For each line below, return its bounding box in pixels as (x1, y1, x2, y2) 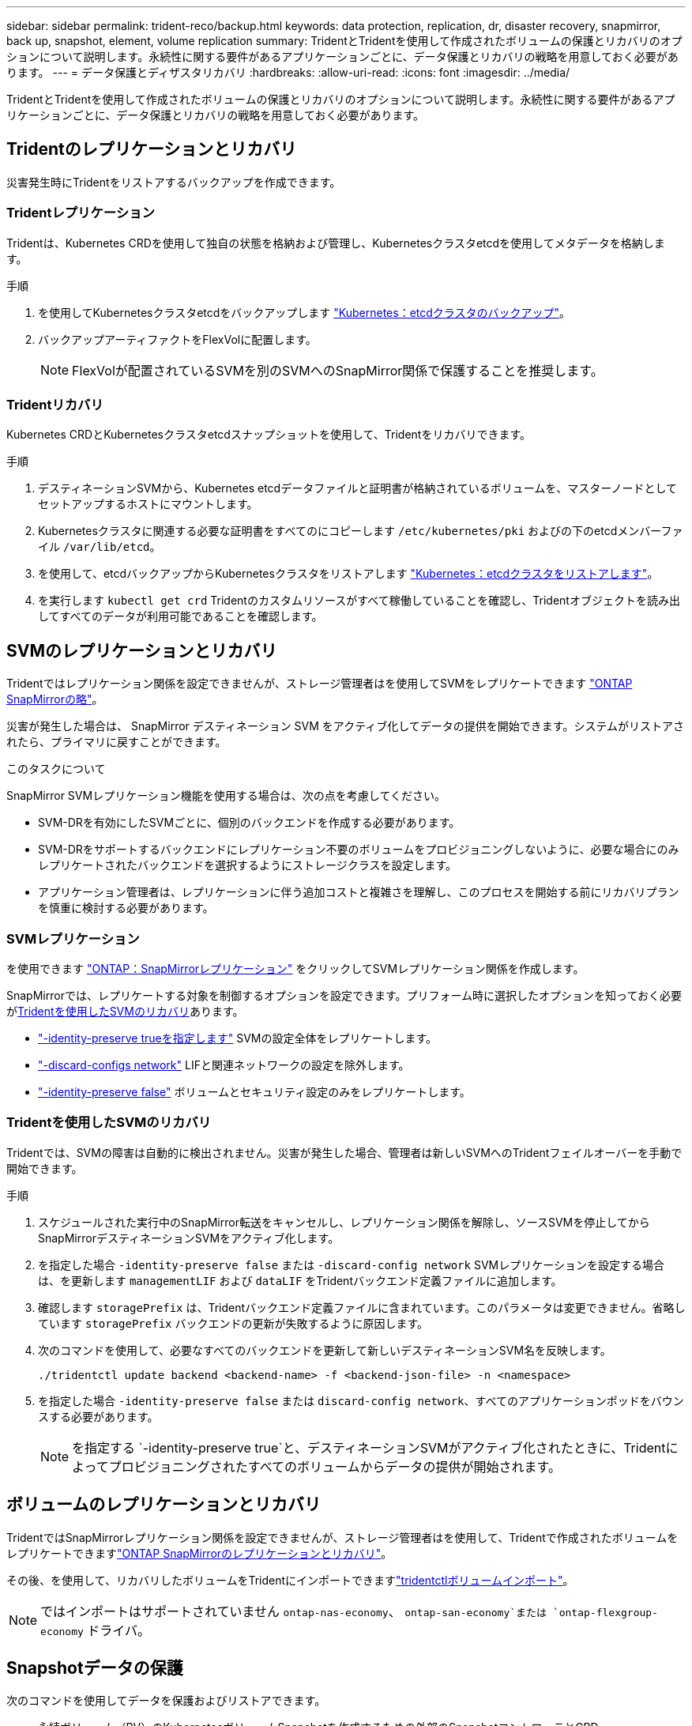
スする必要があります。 (38, 1409, 159, 1423)
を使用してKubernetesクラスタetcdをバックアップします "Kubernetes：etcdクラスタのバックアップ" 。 (38, 305, 571, 319)
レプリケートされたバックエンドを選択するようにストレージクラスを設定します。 (38, 858, 457, 872)
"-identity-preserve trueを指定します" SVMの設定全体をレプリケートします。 (38, 1031, 438, 1045)
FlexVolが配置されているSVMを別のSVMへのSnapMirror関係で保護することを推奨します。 (72, 362, 604, 379)
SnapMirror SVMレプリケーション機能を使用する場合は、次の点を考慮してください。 (6, 789, 446, 803)
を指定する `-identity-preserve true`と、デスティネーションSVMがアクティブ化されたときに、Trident (72, 1439, 666, 1456)
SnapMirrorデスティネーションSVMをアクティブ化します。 (38, 1230, 340, 1245)
